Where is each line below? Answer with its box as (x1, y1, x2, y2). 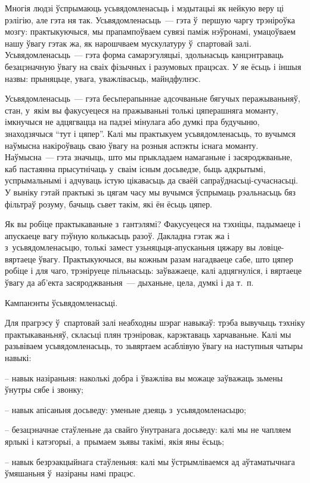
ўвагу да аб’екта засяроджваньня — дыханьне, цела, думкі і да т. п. (5, 276, 254, 289)
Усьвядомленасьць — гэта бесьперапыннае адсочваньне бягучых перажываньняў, (5, 92, 300, 105)
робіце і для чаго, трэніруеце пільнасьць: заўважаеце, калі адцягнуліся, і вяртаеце (5, 264, 302, 277)
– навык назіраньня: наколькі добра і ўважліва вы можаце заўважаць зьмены (5, 371, 283, 384)
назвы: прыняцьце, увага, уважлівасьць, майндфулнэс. (5, 72, 201, 84)
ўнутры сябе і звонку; (5, 383, 83, 396)
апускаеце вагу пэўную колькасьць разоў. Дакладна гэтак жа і (5, 229, 230, 241)
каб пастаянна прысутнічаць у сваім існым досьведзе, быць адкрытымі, (5, 162, 266, 175)
